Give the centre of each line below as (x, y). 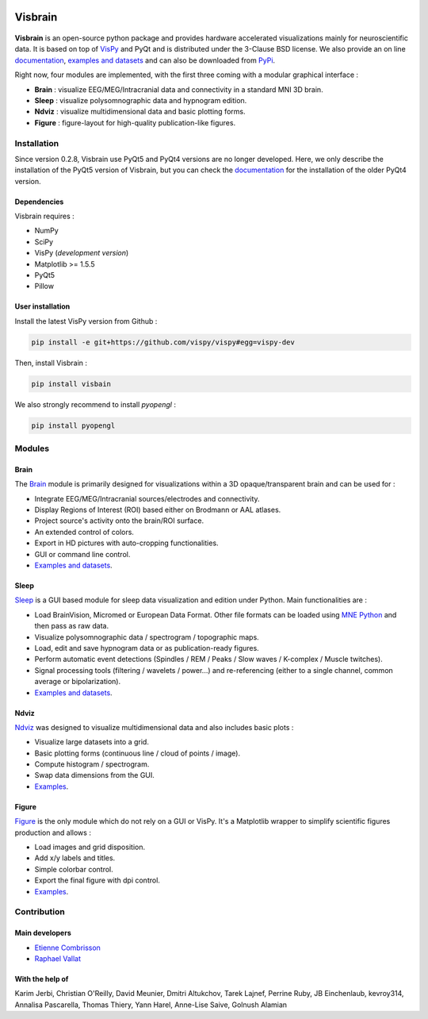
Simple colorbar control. (74, 869)
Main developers (43, 933)
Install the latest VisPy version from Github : (86, 321)
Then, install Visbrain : (51, 363)
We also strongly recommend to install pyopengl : (95, 404)
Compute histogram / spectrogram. (92, 764)
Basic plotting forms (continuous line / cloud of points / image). (138, 753)
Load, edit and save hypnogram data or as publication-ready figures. (147, 648)
